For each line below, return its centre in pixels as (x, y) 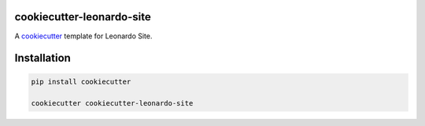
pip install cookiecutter (81, 81)
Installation (42, 58)
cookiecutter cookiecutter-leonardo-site (112, 103)
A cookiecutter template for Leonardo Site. (83, 36)
